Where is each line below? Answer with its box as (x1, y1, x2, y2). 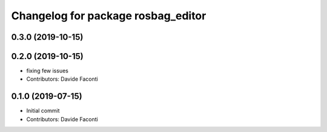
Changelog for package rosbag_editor (11, 9, 206, 22)
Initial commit (26, 107, 60, 115)
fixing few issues (26, 67, 69, 75)
